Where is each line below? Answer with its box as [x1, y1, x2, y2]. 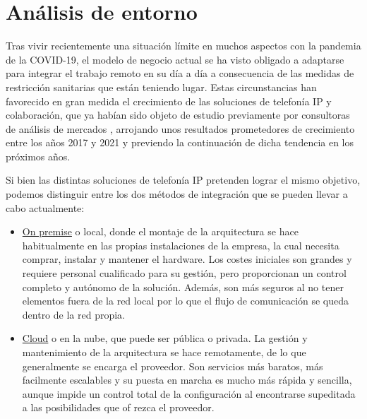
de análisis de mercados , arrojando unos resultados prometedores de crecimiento [6, 121, 355, 136]
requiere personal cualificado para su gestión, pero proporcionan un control [22, 266, 347, 281]
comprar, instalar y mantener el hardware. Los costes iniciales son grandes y [22, 252, 352, 266]
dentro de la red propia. [22, 307, 125, 321]
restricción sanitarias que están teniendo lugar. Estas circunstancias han [6, 79, 317, 94]
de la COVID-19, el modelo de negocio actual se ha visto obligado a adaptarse [6, 52, 344, 66]
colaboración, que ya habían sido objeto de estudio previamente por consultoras [6, 107, 350, 122]
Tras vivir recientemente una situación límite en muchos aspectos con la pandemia [6, 38, 361, 53]
